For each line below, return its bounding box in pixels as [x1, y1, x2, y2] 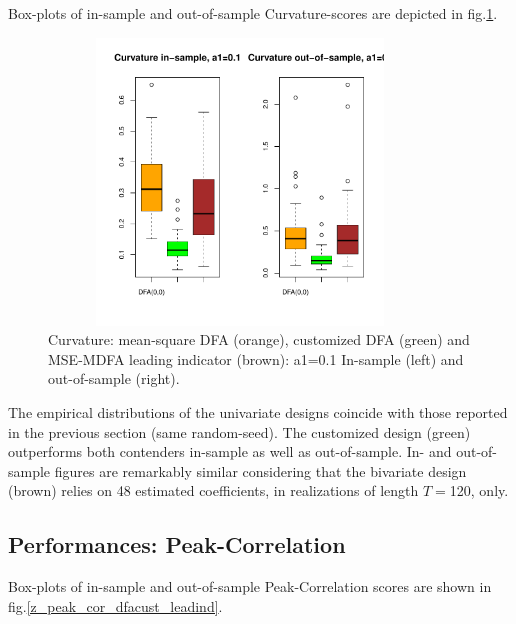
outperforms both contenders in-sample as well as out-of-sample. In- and [8, 441, 452, 462]
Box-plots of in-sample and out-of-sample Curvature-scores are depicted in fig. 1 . [8, 3, 498, 23]
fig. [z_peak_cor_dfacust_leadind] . [8, 595, 223, 616]
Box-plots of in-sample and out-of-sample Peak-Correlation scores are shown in [8, 576, 492, 597]
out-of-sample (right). [48, 368, 180, 389]
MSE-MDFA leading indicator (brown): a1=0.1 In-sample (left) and [48, 348, 464, 369]
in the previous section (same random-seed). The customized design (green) [8, 421, 471, 442]
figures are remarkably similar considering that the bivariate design [54, 460, 467, 481]
